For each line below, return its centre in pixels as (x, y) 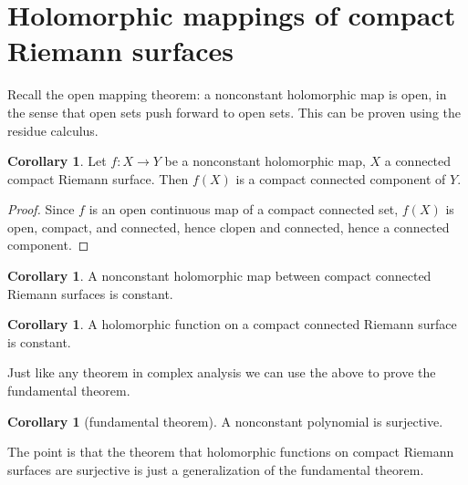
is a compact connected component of (341, 178)
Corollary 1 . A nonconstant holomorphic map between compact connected (219, 276)
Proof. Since (41, 209)
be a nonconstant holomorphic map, (265, 161)
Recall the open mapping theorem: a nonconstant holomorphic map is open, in (227, 94)
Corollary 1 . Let (57, 161)
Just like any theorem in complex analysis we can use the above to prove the (222, 372)
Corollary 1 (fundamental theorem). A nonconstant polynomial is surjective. (225, 421)
